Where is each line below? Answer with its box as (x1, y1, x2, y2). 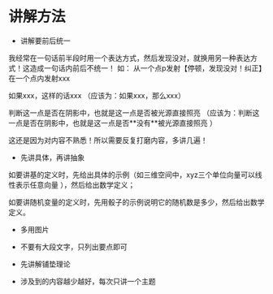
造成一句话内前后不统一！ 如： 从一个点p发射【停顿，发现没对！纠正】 (29, 63, 262, 73)
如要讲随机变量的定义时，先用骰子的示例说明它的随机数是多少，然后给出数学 (8, 197, 265, 207)
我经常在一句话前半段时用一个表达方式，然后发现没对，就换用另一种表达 (8, 53, 250, 63)
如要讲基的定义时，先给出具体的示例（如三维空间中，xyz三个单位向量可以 (8, 170, 256, 179)
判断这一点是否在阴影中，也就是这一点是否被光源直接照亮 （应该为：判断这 (8, 107, 260, 118)
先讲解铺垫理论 (19, 259, 71, 269)
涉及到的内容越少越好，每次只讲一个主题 (19, 276, 156, 286)
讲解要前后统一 (19, 36, 71, 45)
